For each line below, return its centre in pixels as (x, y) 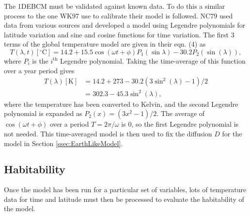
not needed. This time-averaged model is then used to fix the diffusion (108, 133)
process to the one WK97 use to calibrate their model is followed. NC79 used (118, 15)
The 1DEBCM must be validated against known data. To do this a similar (115, 6)
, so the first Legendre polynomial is (185, 124)
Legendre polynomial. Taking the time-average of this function (153, 60)
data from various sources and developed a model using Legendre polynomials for (125, 25)
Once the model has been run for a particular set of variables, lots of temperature (125, 190)
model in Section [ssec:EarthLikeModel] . (63, 143)
